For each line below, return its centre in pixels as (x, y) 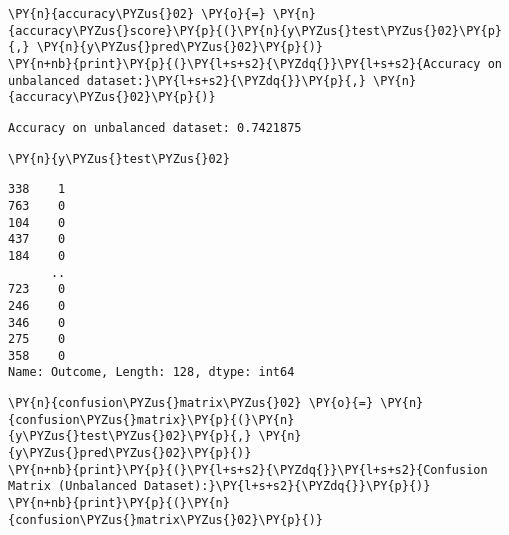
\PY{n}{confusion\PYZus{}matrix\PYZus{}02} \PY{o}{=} (191, 403)
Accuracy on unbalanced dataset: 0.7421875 (155, 127)
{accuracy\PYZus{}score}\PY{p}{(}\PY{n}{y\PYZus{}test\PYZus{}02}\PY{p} (255, 30)
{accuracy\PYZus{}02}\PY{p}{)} (112, 97)
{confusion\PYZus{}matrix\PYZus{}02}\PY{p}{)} (165, 519)
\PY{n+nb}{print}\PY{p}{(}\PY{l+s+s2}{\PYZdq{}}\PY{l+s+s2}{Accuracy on (255, 63)
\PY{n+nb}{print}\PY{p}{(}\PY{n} (119, 503)
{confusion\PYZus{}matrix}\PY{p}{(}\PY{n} (151, 419)
